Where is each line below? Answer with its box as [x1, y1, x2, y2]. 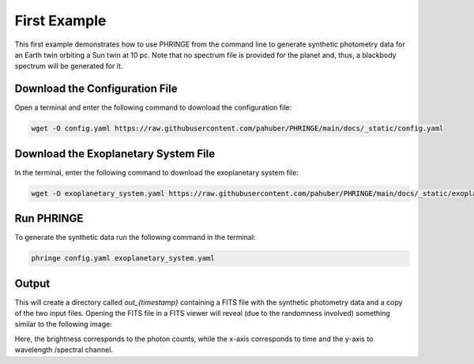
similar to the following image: [14, 320, 112, 329]
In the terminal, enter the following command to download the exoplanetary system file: [14, 167, 299, 177]
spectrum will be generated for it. [14, 62, 123, 71]
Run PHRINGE [14, 212, 84, 225]
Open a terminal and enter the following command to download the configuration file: [14, 103, 292, 112]
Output [14, 276, 51, 290]
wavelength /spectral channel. [14, 345, 114, 355]
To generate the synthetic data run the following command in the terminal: [14, 233, 256, 242]
